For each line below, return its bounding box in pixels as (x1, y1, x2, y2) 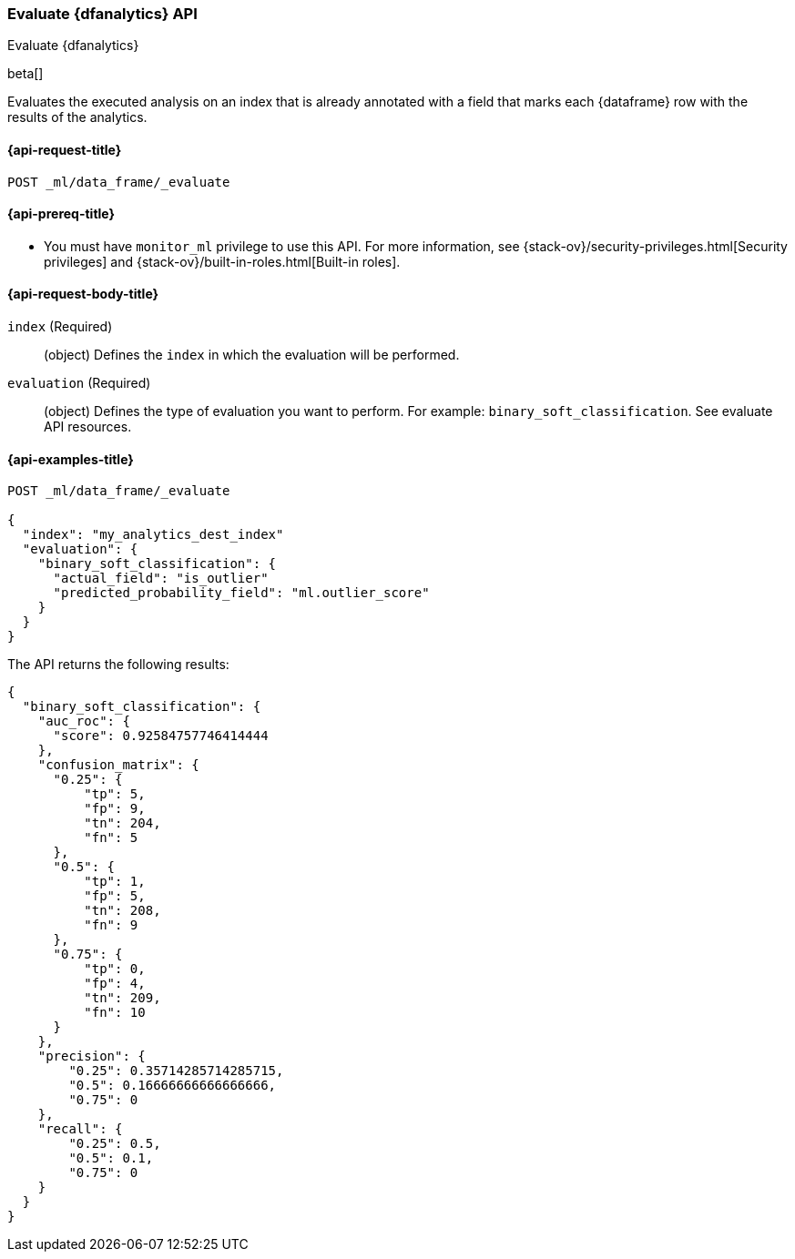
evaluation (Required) (7, 375, 151, 391)
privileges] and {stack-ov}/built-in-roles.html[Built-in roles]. (44, 253, 401, 269)
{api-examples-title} (7, 451, 134, 467)
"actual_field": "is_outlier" (53, 571, 269, 586)
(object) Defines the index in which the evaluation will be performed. (44, 347, 460, 363)
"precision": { (37, 1049, 146, 1064)
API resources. (44, 419, 132, 435)
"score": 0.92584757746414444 (53, 728, 269, 744)
